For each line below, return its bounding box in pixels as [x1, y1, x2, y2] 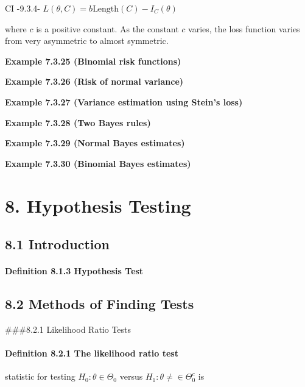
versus [119, 370, 143, 383]
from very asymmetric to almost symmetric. [5, 34, 169, 47]
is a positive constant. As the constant [36, 22, 179, 35]
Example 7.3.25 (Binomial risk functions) [5, 54, 181, 67]
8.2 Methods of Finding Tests [5, 294, 194, 313]
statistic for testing [5, 370, 75, 383]
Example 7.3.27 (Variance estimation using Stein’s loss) [5, 95, 243, 108]
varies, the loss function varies [188, 22, 300, 35]
